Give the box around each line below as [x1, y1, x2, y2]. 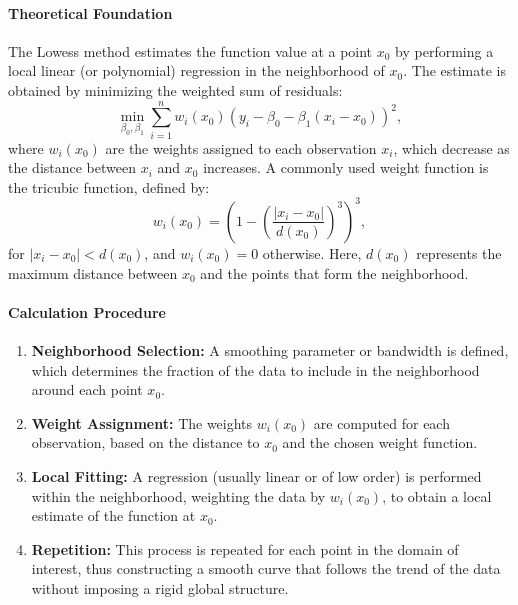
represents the [416, 242, 502, 263]
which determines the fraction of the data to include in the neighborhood [31, 359, 480, 380]
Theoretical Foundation [8, 2, 173, 23]
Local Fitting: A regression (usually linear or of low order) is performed [31, 465, 482, 486]
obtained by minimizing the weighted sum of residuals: [8, 79, 343, 100]
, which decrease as [393, 137, 510, 158]
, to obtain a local [382, 485, 492, 506]
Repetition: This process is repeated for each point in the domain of [31, 538, 459, 559]
